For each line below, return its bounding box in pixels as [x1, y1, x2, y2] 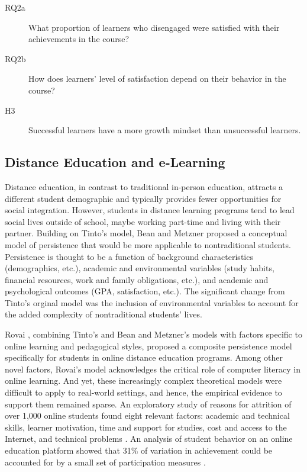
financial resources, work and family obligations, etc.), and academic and [5, 273, 269, 285]
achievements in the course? [28, 33, 130, 45]
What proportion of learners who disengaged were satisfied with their [28, 21, 280, 33]
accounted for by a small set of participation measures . [5, 455, 206, 468]
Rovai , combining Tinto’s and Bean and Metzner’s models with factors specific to [5, 328, 302, 341]
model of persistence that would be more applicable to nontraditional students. [5, 238, 291, 251]
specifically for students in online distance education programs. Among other [5, 351, 283, 364]
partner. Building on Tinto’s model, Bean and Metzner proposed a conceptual [5, 227, 287, 239]
